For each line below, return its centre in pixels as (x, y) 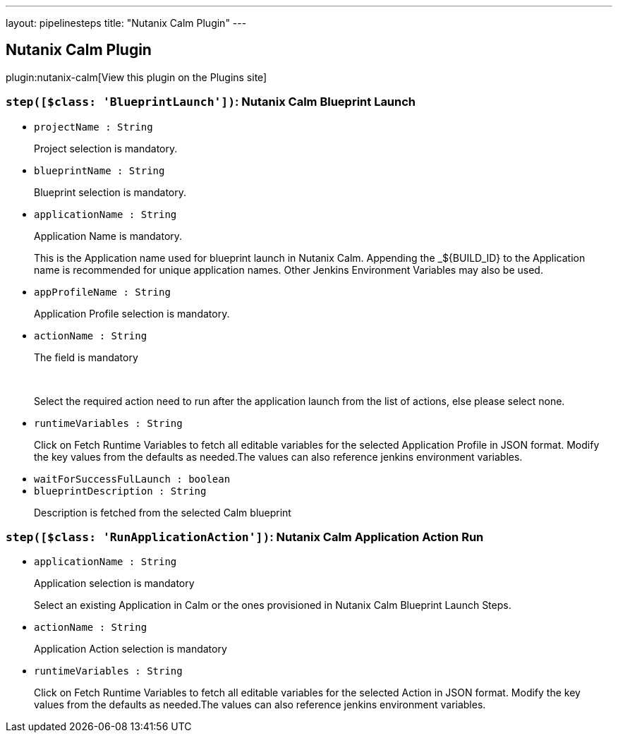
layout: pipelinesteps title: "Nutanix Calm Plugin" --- (126, 23)
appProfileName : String (102, 292)
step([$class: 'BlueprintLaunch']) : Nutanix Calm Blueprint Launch (211, 102)
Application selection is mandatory (114, 583)
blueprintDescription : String (120, 491)
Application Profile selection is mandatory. (132, 313)
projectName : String (93, 127)
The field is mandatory (86, 357)
